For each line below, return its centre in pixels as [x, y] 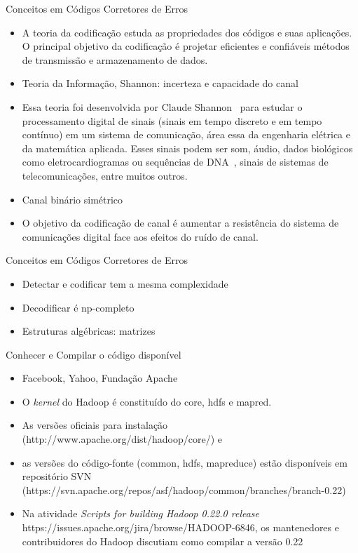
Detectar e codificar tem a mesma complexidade [125, 283]
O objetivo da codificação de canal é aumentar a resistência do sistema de [180, 223]
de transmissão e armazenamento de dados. [115, 59]
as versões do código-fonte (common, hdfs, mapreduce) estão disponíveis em [185, 462]
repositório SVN [57, 476]
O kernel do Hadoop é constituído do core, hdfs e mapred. [147, 401]
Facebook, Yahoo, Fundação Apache [100, 378]
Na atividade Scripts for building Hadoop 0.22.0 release [141, 513]
